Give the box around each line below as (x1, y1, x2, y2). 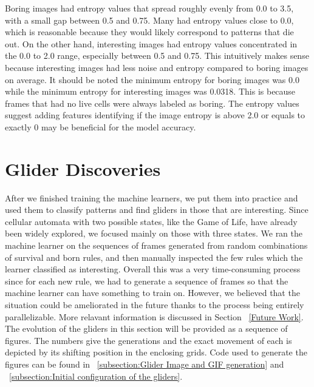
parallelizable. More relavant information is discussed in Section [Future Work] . (5, 310, 304, 323)
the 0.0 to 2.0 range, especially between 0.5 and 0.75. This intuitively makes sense (5, 49, 309, 62)
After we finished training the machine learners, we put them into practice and (5, 191, 298, 204)
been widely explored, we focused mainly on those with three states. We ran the (5, 227, 303, 240)
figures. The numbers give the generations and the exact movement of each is (5, 334, 292, 346)
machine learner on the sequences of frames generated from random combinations (5, 239, 308, 252)
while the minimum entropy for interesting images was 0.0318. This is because (5, 85, 296, 98)
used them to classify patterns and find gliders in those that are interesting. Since (5, 203, 309, 216)
